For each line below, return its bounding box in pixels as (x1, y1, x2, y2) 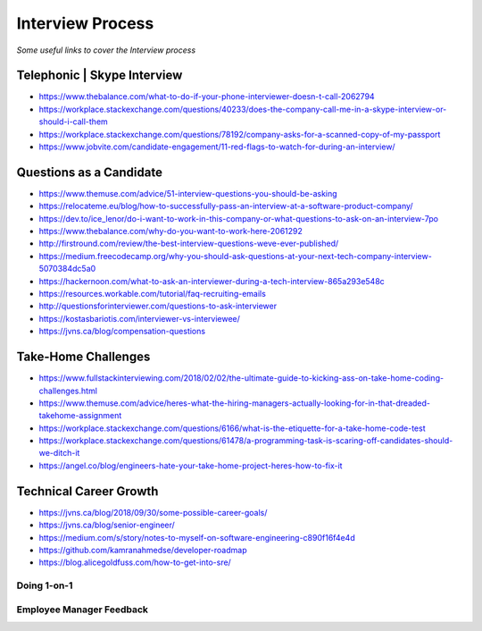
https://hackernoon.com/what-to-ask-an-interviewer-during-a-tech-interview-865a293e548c (38, 275, 386, 286)
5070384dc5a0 (38, 264, 96, 274)
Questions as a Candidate (16, 164, 162, 180)
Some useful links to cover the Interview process (16, 45, 196, 55)
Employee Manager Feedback (16, 603, 149, 616)
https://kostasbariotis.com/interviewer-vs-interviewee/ (38, 313, 241, 324)
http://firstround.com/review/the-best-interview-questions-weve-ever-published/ (38, 238, 339, 249)
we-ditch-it (38, 448, 80, 459)
